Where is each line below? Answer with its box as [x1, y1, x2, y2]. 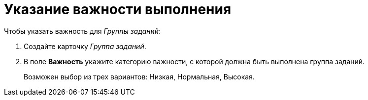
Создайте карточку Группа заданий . [24, 42, 146, 50]
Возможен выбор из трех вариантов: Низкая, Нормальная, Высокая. [24, 72, 255, 81]
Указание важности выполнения [4, 1, 232, 18]
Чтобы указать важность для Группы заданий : [4, 26, 161, 35]
